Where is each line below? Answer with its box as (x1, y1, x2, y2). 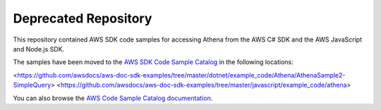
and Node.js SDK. (13, 44, 65, 53)
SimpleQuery (13, 81, 52, 90)
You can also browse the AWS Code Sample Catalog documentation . (13, 94, 213, 102)
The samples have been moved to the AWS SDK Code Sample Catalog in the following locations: (13, 58, 294, 66)
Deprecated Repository (13, 11, 152, 26)
